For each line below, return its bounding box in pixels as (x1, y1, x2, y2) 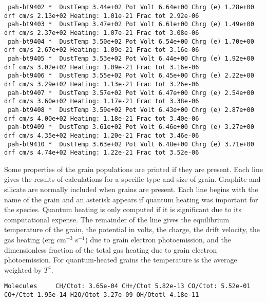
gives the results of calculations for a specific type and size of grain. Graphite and (4, 174, 261, 184)
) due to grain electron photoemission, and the (85, 234, 231, 244)
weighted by (4, 264, 42, 275)
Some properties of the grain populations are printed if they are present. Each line (4, 163, 263, 174)
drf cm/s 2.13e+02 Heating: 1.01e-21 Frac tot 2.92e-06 (4, 12, 199, 20)
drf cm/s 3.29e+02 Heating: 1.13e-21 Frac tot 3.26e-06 (4, 80, 199, 88)
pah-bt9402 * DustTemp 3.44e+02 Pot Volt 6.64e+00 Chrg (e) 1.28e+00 (8, 4, 254, 11)
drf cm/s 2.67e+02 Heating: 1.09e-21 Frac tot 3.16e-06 (4, 46, 199, 54)
